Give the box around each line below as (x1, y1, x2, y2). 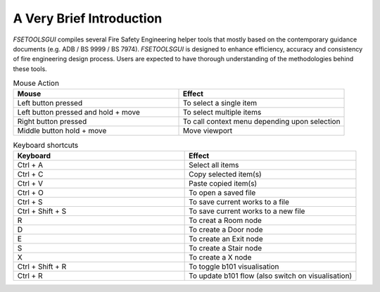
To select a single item (182, 99, 257, 108)
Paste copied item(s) (189, 178, 258, 188)
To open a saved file (189, 187, 256, 197)
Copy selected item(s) (189, 169, 262, 179)
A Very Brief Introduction (13, 11, 163, 26)
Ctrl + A (17, 160, 44, 170)
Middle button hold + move (17, 126, 107, 136)
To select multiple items (182, 108, 262, 118)
